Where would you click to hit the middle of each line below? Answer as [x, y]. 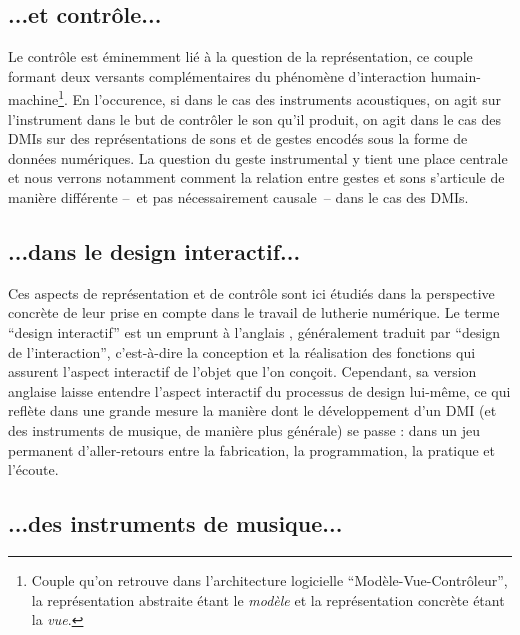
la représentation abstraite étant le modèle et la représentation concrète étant [268, 599]
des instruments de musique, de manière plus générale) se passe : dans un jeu [244, 429]
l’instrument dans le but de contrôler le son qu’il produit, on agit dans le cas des [254, 118]
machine [33, 99]
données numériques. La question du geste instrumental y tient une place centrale [258, 157]
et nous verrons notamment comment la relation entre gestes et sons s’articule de [256, 177]
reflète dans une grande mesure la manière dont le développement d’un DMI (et [252, 410]
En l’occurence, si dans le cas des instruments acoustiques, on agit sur [286, 99]
